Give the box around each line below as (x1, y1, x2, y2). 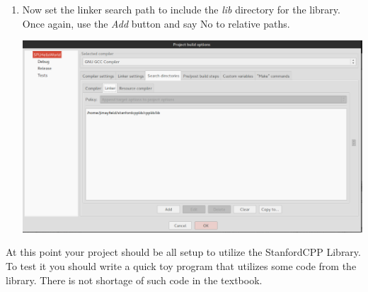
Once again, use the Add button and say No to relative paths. (22, 16, 290, 30)
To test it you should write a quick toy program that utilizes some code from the (6, 258, 357, 273)
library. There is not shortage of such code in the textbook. (6, 272, 263, 287)
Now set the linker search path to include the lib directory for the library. (22, 2, 340, 16)
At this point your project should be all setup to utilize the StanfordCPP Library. (6, 245, 361, 259)
